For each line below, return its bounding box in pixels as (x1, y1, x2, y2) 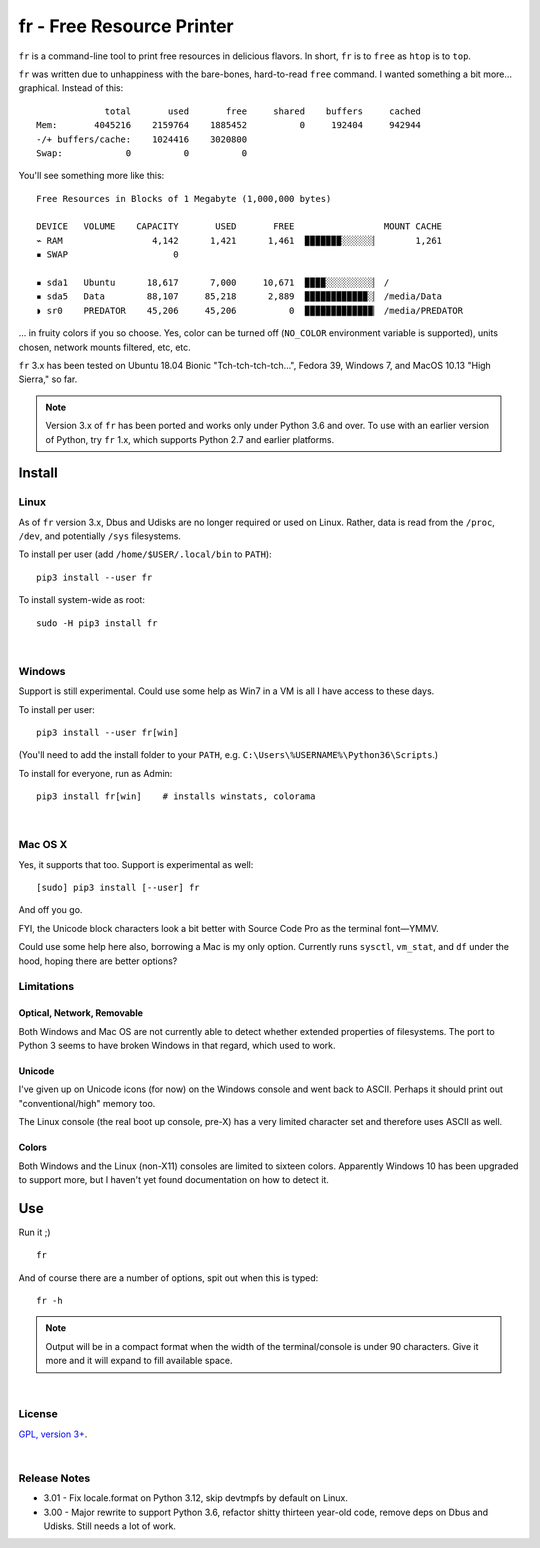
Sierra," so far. (18, 373, 78, 385)
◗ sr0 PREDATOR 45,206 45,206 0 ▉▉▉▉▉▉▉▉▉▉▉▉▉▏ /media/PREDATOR (36, 305, 464, 316)
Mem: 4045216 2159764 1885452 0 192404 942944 (36, 120, 422, 131)
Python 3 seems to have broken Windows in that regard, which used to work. (18, 1039, 336, 1051)
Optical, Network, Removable (18, 1007, 144, 1019)
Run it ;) (18, 1226, 51, 1238)
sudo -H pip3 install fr (36, 617, 158, 629)
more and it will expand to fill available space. (45, 1355, 233, 1367)
